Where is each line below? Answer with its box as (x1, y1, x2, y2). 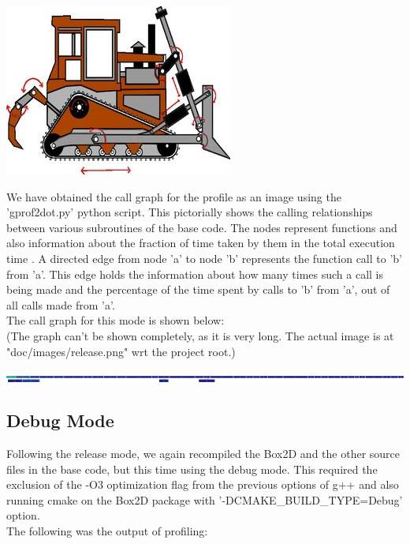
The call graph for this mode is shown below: (6, 312, 225, 328)
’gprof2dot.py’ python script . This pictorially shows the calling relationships (6, 204, 373, 220)
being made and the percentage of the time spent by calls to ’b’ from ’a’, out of (6, 281, 390, 298)
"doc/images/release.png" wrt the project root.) (6, 343, 236, 359)
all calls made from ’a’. (6, 296, 115, 313)
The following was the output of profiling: (6, 522, 208, 538)
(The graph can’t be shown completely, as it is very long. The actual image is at (6, 327, 394, 343)
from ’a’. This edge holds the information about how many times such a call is (6, 265, 384, 282)
